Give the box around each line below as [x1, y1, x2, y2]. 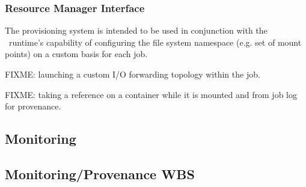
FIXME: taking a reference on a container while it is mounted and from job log [5, 88, 297, 100]
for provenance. [5, 100, 61, 112]
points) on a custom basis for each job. [5, 48, 148, 60]
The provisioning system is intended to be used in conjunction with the [5, 24, 268, 37]
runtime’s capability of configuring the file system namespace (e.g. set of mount [8, 35, 302, 48]
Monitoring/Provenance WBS [5, 164, 195, 183]
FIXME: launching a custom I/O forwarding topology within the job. [5, 68, 260, 80]
